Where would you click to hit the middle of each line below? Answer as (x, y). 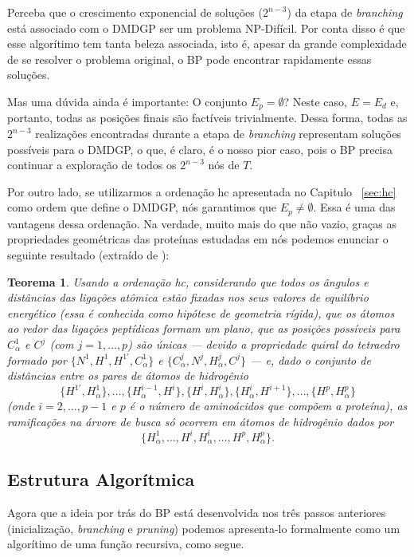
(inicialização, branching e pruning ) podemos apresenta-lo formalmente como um (204, 528)
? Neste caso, (315, 101)
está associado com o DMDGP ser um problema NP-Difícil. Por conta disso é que (206, 28)
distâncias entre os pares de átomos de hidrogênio (128, 375)
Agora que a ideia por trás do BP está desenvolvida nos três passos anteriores (197, 513)
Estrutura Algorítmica (101, 479)
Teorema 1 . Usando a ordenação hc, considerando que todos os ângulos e (188, 281)
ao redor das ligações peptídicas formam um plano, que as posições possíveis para (204, 328)
